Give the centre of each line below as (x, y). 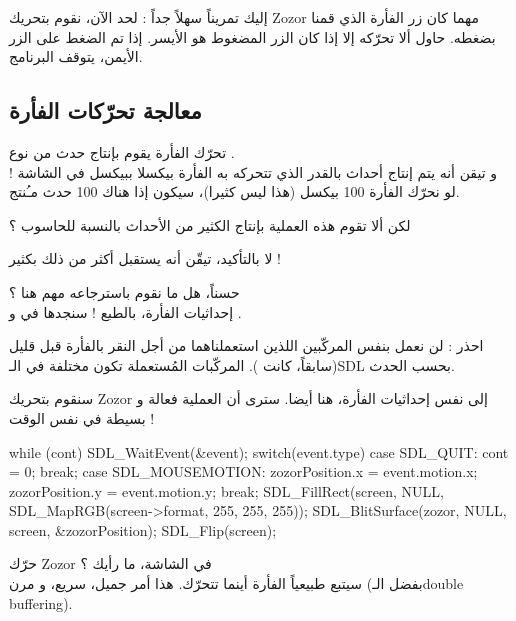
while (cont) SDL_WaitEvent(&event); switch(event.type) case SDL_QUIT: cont (259, 451)
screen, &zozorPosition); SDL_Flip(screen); (143, 529)
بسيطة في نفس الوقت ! (82, 417)
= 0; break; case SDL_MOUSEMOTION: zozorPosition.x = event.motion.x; (243, 471)
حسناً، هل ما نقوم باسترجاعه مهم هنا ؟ (124, 291)
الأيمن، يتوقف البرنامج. (76, 56)
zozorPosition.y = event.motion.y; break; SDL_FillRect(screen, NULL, (226, 490)
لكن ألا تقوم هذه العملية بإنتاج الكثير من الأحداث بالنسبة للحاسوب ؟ (210, 224)
